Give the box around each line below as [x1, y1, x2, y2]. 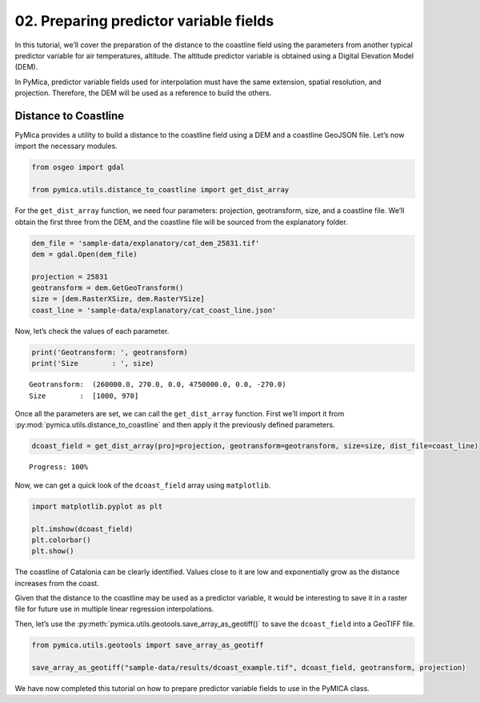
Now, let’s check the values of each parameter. [14, 326, 170, 335]
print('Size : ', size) [31, 359, 155, 368]
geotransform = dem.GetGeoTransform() [31, 283, 184, 292]
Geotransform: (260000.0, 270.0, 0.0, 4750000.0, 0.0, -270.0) [29, 380, 287, 389]
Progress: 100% [29, 463, 89, 472]
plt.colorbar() [31, 535, 91, 544]
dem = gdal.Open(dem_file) [31, 249, 138, 259]
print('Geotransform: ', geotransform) [31, 347, 188, 356]
